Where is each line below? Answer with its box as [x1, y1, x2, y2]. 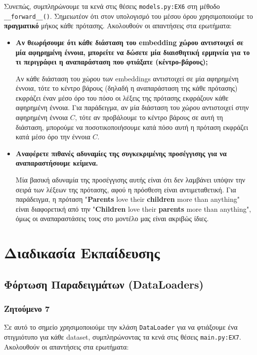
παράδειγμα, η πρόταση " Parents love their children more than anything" [15, 194, 240, 204]
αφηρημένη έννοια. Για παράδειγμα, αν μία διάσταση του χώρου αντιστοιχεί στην [15, 102, 249, 113]
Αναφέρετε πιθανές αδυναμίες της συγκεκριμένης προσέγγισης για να [15, 148, 227, 158]
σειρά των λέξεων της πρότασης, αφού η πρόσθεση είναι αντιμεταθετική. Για [15, 184, 236, 194]
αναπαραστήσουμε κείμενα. [15, 158, 98, 168]
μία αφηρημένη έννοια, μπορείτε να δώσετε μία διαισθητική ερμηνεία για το [15, 47, 250, 57]
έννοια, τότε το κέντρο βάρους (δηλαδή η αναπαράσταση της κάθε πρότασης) [15, 83, 238, 93]
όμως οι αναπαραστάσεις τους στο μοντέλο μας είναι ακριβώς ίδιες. [15, 213, 209, 224]
